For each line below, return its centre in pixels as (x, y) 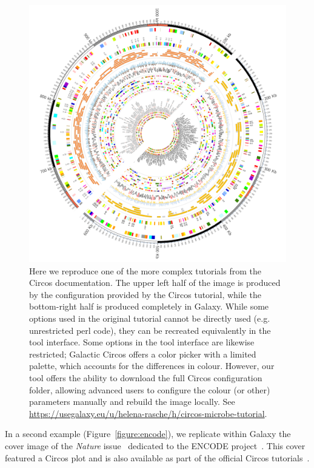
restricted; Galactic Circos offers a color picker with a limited (143, 354)
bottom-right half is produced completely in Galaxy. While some (149, 306)
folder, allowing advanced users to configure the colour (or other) (150, 389)
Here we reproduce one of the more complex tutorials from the (145, 270)
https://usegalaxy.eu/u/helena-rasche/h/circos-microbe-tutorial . (148, 413)
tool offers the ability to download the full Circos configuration (146, 377)
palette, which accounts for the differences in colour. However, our (152, 366)
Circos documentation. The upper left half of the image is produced (155, 283)
